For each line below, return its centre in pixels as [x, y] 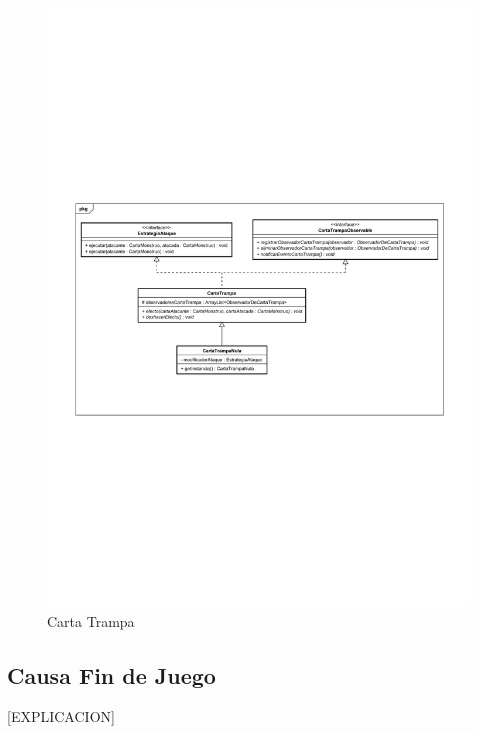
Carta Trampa [91, 620]
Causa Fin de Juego [111, 674]
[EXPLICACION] [61, 716]
